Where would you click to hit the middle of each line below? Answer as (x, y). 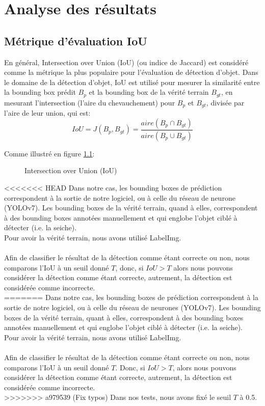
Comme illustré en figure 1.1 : (49, 153)
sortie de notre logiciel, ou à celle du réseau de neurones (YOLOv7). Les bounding (132, 307)
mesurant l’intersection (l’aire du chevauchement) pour (90, 102)
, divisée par (225, 102)
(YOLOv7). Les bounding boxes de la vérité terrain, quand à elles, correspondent (131, 208)
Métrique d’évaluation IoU (76, 40)
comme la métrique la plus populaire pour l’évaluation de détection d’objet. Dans (131, 72)
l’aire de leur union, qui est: (47, 113)
